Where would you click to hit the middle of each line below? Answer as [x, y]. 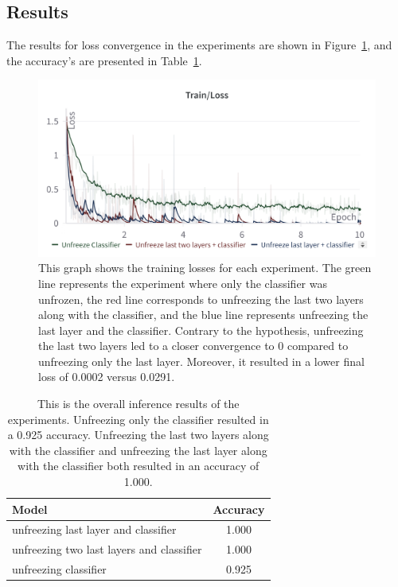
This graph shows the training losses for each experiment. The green [205, 268]
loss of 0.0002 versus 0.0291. [107, 377]
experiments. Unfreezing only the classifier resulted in [138, 419]
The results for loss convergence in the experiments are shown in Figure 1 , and [199, 45]
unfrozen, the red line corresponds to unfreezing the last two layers [201, 299]
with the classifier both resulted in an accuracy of [139, 466]
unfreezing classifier [59, 569]
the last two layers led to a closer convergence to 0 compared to [193, 346]
